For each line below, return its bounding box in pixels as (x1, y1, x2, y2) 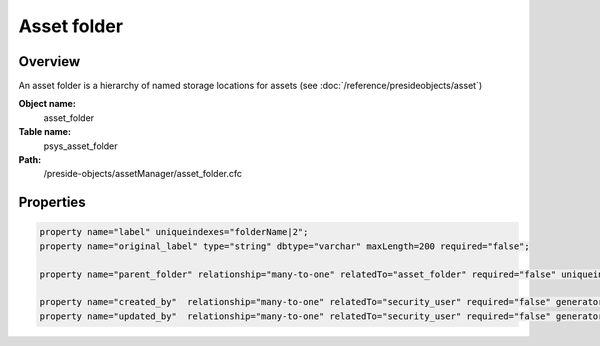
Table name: (18, 126, 72, 138)
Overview (18, 53, 81, 70)
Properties (18, 194, 86, 211)
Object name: (18, 98, 77, 110)
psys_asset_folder (43, 140, 118, 152)
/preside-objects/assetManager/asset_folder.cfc (43, 168, 243, 180)
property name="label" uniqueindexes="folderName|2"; (39, 226, 309, 238)
